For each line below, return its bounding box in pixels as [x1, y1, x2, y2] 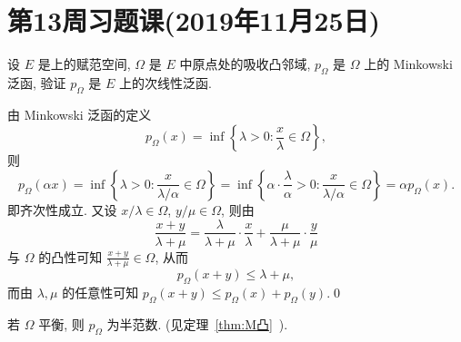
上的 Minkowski [364, 54, 453, 73]
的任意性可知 [62, 283, 139, 302]
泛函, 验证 [7, 73, 66, 92]
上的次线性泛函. [118, 73, 212, 92]
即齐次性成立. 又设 [7, 200, 117, 219]
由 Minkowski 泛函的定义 [7, 104, 152, 123]
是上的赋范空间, [37, 54, 131, 73]
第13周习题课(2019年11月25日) [7, 2, 381, 39]
